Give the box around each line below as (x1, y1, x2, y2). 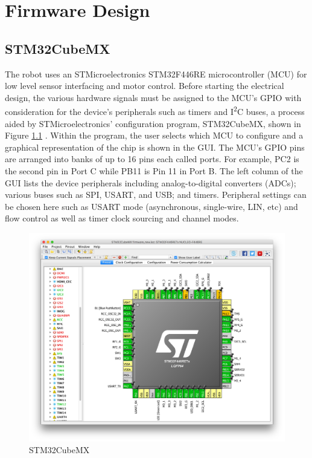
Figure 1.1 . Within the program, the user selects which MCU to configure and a (5, 129, 304, 142)
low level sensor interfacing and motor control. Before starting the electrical (5, 79, 284, 92)
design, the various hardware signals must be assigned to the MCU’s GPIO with (5, 91, 302, 103)
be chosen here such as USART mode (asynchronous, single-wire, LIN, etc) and (5, 200, 298, 212)
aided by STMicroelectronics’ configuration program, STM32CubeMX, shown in (5, 117, 301, 129)
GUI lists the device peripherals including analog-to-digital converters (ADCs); (5, 176, 296, 189)
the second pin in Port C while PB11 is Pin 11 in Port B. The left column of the (5, 164, 303, 177)
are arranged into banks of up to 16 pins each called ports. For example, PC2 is (5, 152, 299, 165)
